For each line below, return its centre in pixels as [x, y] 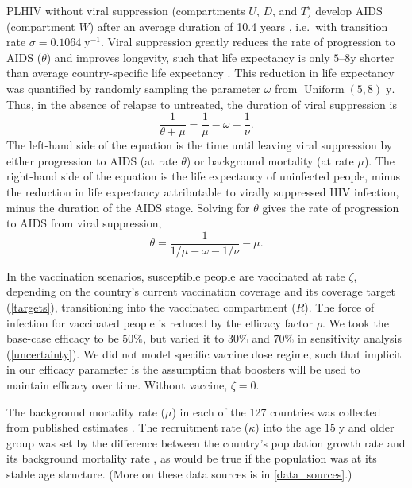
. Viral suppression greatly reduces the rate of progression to [248, 42]
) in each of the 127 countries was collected [276, 411]
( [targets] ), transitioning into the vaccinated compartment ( [151, 307]
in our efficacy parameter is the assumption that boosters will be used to [183, 369]
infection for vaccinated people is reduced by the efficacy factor [160, 322]
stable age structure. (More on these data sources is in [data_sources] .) [179, 473]
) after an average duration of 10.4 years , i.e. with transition [239, 26]
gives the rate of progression [331, 207]
